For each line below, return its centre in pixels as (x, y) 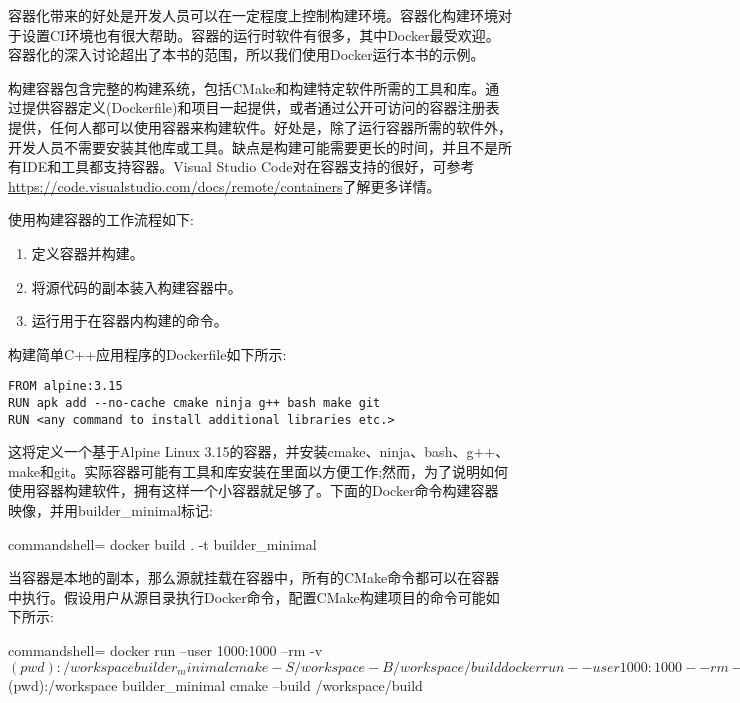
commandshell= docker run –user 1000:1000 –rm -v (165, 650)
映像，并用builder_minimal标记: (111, 510)
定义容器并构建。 (87, 252)
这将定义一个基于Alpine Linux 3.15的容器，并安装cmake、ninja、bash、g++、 (259, 451)
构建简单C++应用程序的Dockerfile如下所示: (147, 353)
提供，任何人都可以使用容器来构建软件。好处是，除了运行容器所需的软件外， (260, 126)
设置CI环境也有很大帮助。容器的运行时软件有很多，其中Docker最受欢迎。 (260, 34)
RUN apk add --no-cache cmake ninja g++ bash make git (194, 402)
